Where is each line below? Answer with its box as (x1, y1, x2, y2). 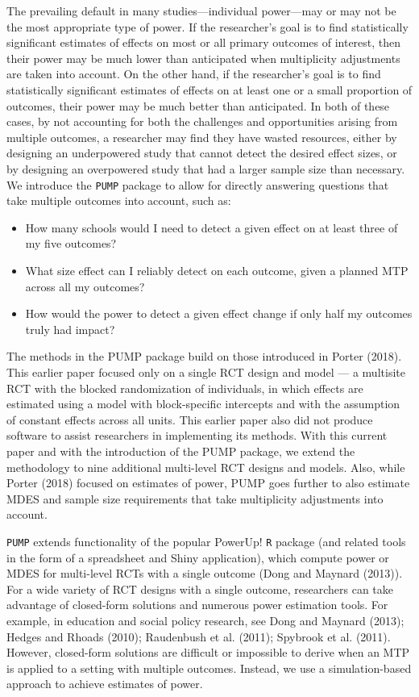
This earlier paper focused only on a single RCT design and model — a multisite (6, 363, 405, 380)
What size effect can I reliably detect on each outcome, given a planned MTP (25, 261, 409, 278)
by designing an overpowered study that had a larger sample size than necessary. (6, 160, 405, 177)
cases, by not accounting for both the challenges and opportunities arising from (6, 113, 398, 130)
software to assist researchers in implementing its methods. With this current (6, 427, 388, 444)
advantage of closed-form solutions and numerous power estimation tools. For (6, 596, 388, 613)
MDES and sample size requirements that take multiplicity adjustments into (6, 490, 384, 507)
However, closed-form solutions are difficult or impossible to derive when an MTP (6, 644, 410, 661)
